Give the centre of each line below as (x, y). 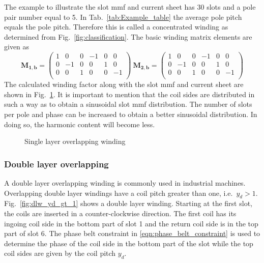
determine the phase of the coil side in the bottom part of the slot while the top (129, 243)
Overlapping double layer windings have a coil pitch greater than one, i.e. (119, 193)
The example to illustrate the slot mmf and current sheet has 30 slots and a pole (130, 7)
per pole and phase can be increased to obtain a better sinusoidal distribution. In (131, 114)
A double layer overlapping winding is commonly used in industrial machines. (125, 182)
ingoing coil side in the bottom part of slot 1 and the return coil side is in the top (131, 223)
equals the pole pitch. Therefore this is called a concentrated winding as (116, 27)
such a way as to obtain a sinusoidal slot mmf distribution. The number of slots (128, 104)
